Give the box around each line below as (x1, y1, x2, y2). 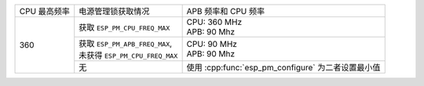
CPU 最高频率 (19, 6, 71, 16)
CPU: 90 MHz (186, 39, 237, 49)
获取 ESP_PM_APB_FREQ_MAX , (79, 38, 173, 48)
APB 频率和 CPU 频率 (186, 6, 265, 16)
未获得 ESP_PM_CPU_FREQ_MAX (79, 50, 178, 60)
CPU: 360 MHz (186, 16, 243, 27)
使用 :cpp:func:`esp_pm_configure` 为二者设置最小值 (186, 63, 381, 73)
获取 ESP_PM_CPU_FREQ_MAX (79, 22, 170, 33)
